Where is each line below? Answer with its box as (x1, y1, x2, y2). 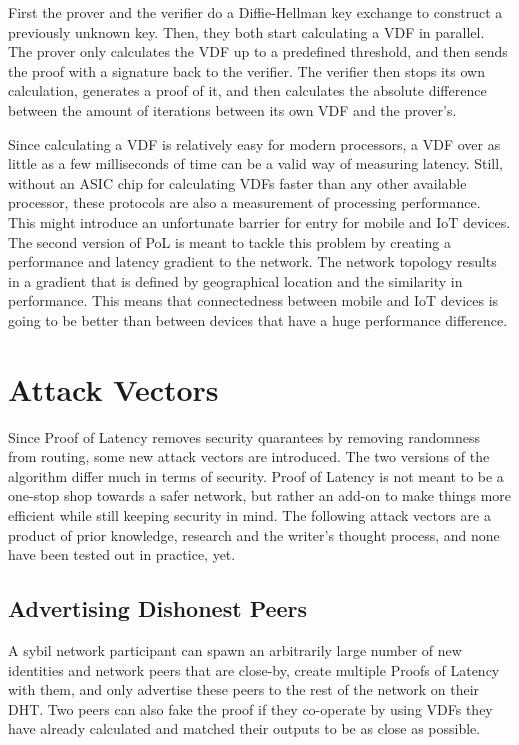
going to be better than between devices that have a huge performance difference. (8, 309, 508, 330)
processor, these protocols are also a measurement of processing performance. (8, 192, 481, 213)
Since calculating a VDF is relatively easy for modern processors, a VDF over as (8, 133, 501, 154)
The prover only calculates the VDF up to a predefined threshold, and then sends (8, 41, 508, 62)
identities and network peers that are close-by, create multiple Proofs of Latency (8, 659, 500, 680)
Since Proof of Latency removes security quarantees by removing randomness (8, 426, 480, 447)
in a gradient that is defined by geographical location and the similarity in (8, 270, 463, 291)
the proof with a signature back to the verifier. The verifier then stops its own (8, 60, 485, 81)
